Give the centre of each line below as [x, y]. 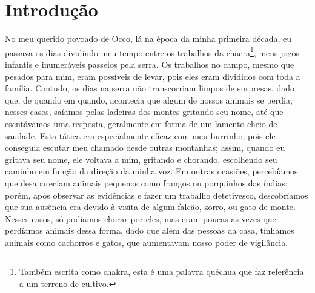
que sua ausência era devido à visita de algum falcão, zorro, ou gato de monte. [150, 207]
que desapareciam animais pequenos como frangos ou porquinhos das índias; [146, 183]
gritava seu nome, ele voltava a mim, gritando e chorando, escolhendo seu [141, 159]
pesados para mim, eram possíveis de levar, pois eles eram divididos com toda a [153, 76]
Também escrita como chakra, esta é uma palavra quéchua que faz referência [161, 272]
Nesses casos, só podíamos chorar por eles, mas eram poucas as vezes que [141, 218]
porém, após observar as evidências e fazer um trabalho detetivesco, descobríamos [157, 195]
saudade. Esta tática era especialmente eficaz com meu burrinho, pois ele [140, 135]
